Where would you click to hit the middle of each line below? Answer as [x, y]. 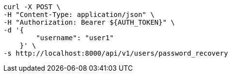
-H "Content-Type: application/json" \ [79, 15]
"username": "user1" [75, 38]
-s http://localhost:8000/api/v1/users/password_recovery [116, 53]
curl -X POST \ [32, 7]
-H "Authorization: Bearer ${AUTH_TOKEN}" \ [89, 22]
